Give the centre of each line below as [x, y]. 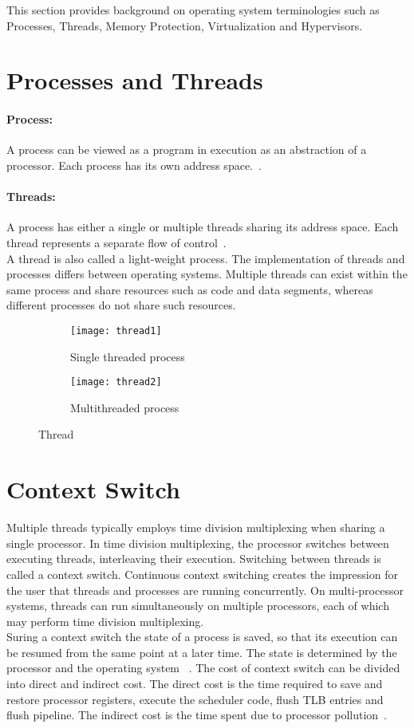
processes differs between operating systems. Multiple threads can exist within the [207, 274]
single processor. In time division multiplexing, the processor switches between [198, 543]
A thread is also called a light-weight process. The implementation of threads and [206, 258]
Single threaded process [128, 356]
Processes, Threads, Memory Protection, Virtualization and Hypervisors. [185, 25]
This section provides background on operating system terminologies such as [193, 10]
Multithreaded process [125, 407]
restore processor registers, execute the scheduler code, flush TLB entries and [195, 699]
